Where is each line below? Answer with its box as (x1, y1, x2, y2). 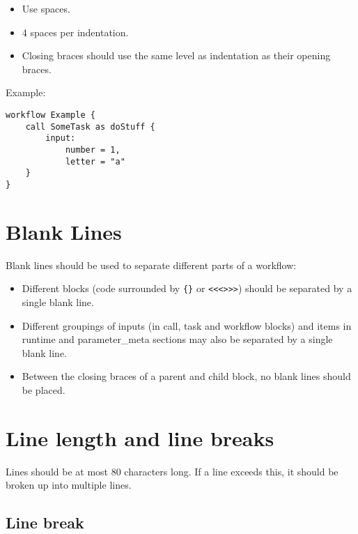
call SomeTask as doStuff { (25, 121, 155, 132)
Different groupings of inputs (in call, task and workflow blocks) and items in (22, 318, 352, 333)
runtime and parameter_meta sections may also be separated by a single (22, 332, 333, 346)
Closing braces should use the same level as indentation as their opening (22, 48, 331, 63)
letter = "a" (65, 156, 125, 167)
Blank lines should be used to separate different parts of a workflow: (6, 257, 297, 272)
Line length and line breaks (6, 423, 274, 452)
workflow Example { (6, 109, 95, 120)
